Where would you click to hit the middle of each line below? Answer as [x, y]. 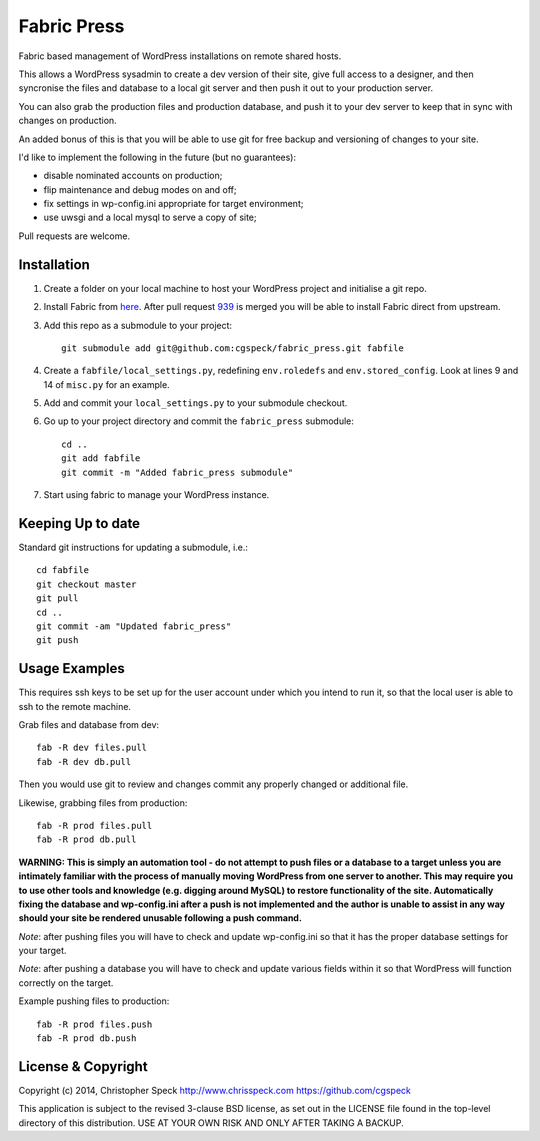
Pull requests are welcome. [74, 236]
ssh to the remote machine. [75, 706]
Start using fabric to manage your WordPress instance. [156, 495]
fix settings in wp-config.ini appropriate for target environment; [173, 204]
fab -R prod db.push [86, 1038]
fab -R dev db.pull [84, 761]
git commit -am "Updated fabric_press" [134, 626]
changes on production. [67, 121]
